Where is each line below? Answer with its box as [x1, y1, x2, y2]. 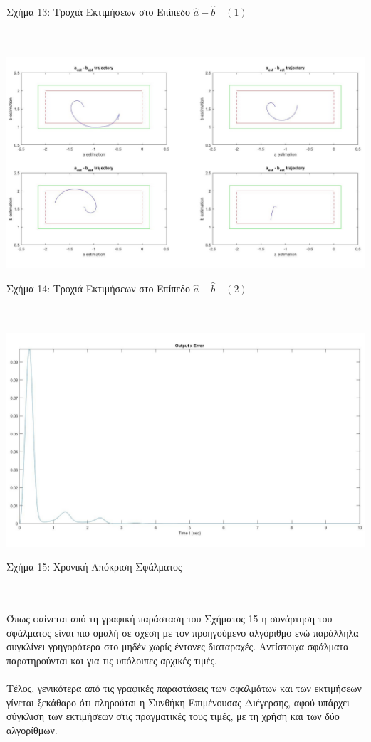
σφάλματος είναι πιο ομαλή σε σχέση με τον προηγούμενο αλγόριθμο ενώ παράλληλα [6, 625, 359, 640]
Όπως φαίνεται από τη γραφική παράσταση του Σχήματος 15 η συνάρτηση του [6, 611, 333, 626]
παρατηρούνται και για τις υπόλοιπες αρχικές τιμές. [6, 652, 217, 667]
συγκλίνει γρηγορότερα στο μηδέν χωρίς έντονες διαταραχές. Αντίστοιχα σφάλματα [6, 639, 349, 654]
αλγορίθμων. [6, 722, 58, 737]
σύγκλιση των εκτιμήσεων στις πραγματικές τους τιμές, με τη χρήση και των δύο [6, 709, 340, 724]
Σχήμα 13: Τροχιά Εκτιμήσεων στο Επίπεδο [6, 4, 190, 18]
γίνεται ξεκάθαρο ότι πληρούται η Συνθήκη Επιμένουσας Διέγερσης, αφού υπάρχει [6, 694, 350, 709]
